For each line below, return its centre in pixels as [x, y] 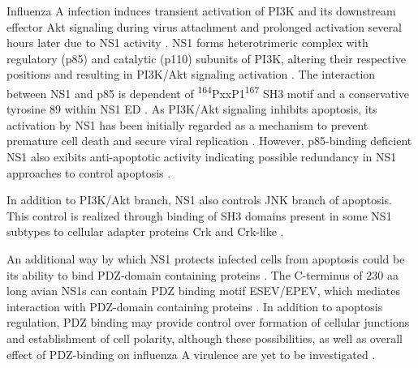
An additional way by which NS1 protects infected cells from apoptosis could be [206, 258]
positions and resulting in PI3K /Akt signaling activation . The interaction [191, 74]
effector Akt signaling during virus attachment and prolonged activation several [204, 26]
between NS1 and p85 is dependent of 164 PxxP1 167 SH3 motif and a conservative [208, 92]
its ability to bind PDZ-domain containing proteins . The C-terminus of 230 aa [203, 274]
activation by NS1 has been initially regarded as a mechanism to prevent [187, 124]
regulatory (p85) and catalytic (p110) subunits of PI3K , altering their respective [206, 58]
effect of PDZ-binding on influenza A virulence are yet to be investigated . [191, 354]
